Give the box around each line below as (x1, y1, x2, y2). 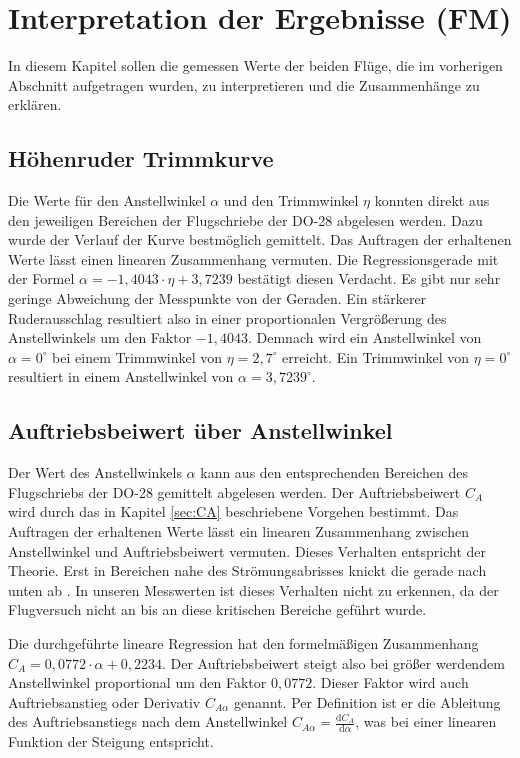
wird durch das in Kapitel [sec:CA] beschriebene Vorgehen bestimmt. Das (8, 501, 459, 522)
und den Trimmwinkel (223, 190, 359, 211)
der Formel (8, 268, 75, 289)
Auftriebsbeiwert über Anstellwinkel (8, 415, 393, 446)
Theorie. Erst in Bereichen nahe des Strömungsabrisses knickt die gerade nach (8, 560, 487, 581)
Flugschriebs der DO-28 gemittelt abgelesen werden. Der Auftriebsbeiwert (8, 481, 461, 502)
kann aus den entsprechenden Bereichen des (200, 462, 468, 483)
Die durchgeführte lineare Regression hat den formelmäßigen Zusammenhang (8, 633, 479, 653)
